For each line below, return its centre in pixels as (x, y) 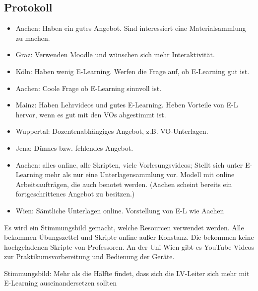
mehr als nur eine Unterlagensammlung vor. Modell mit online (140, 174)
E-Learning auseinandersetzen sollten (61, 283)
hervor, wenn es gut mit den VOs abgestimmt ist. (91, 114)
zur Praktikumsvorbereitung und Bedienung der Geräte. (89, 256)
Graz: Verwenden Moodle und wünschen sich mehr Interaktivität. (115, 54)
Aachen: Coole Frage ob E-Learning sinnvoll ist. (89, 88)
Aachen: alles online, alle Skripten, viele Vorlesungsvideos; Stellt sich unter (129, 164)
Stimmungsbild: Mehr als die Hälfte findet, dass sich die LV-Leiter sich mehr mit (127, 273)
